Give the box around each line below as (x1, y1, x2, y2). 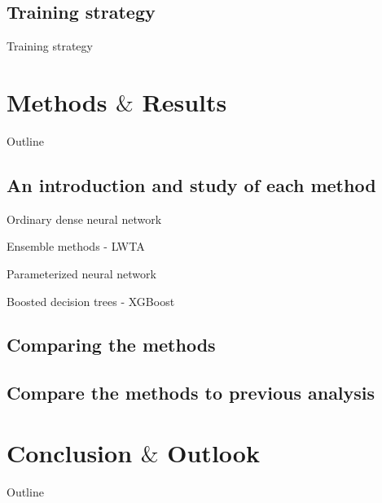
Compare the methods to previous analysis (7, 380, 375, 405)
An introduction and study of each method (7, 172, 376, 197)
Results (142, 85, 227, 118)
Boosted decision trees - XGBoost (7, 292, 175, 309)
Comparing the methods (7, 332, 216, 357)
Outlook (167, 435, 260, 469)
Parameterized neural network (7, 265, 156, 282)
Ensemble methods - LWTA (7, 238, 145, 255)
